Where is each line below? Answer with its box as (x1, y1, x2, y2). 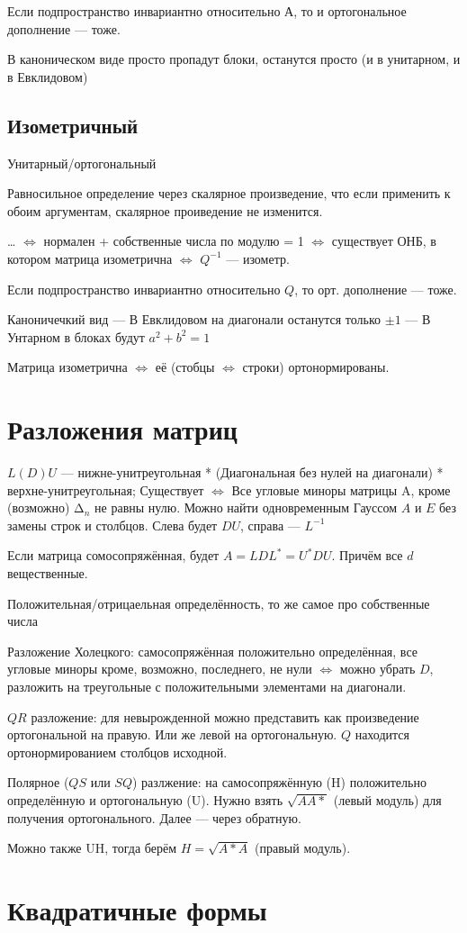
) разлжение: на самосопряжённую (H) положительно (131, 773, 427, 792)
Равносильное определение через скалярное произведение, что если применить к (7, 184, 451, 203)
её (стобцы (155, 358, 215, 376)
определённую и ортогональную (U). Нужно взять (7, 790, 283, 809)
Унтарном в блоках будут (7, 327, 145, 346)
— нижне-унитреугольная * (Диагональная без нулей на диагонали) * (60, 463, 444, 482)
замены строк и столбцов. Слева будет (7, 515, 218, 534)
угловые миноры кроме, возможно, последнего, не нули (7, 659, 312, 678)
